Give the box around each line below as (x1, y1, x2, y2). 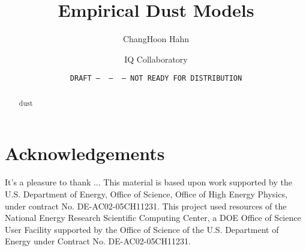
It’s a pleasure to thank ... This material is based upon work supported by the (5, 176, 292, 188)
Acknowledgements (5, 141, 165, 166)
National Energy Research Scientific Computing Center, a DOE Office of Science (5, 211, 301, 224)
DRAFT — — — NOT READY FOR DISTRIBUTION (70, 74, 242, 83)
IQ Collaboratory (124, 52, 188, 65)
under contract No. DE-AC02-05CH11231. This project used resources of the (5, 199, 287, 212)
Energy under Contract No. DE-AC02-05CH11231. (5, 235, 191, 247)
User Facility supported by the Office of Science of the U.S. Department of (5, 223, 279, 235)
